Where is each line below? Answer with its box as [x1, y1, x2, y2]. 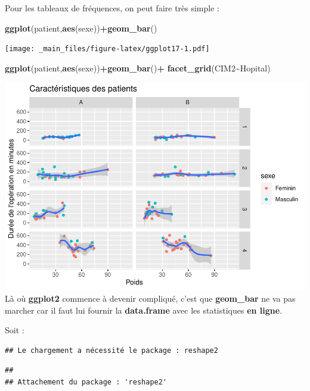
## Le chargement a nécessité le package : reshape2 [5, 346, 218, 355]
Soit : [5, 324, 24, 336]
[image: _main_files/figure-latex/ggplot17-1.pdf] [5, 45, 210, 54]
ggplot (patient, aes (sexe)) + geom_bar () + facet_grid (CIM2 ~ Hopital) [5, 61, 271, 74]
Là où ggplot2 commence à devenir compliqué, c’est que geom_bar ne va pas [5, 292, 296, 304]
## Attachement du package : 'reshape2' [5, 377, 168, 386]
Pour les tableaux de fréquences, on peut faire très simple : [5, 2, 219, 14]
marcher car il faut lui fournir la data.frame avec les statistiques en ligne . [5, 304, 283, 316]
